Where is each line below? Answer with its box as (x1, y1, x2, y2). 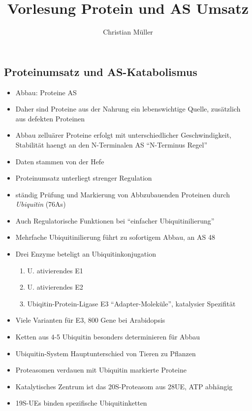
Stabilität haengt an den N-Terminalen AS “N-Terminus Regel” (15, 139, 208, 149)
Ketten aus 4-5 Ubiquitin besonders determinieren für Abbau (15, 332, 200, 342)
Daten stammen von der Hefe (15, 156, 104, 166)
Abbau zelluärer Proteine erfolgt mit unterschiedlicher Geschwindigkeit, (15, 130, 231, 140)
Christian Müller (103, 27, 153, 37)
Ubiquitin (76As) (15, 199, 66, 209)
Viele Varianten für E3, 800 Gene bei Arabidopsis (15, 315, 165, 325)
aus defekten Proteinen (15, 113, 85, 123)
